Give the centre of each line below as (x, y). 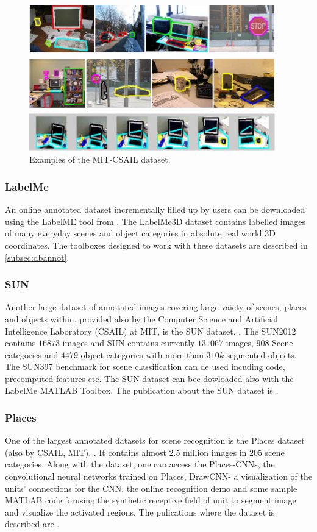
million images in (215, 452)
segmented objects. (262, 354)
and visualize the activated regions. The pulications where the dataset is (140, 512)
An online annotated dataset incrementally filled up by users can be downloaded (155, 209)
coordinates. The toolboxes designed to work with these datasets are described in (156, 245)
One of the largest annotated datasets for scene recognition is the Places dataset (155, 440)
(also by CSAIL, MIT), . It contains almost (86, 452)
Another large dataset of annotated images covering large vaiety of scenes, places (156, 307)
